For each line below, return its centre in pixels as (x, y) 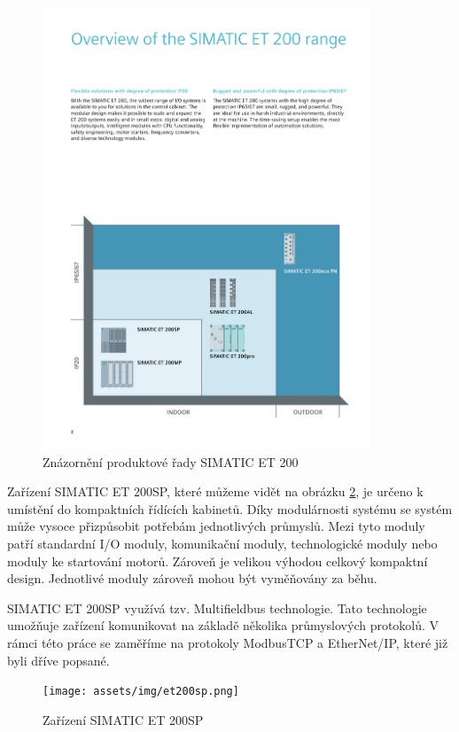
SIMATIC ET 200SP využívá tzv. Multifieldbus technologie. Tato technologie (217, 607)
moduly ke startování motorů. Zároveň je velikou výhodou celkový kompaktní (218, 561)
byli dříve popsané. (58, 660)
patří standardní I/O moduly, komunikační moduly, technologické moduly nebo (222, 543)
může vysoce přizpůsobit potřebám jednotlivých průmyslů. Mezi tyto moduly (216, 526)
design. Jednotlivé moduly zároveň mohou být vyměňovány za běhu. (192, 578)
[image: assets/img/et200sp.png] (141, 692)
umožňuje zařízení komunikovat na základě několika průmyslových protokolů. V (223, 625)
